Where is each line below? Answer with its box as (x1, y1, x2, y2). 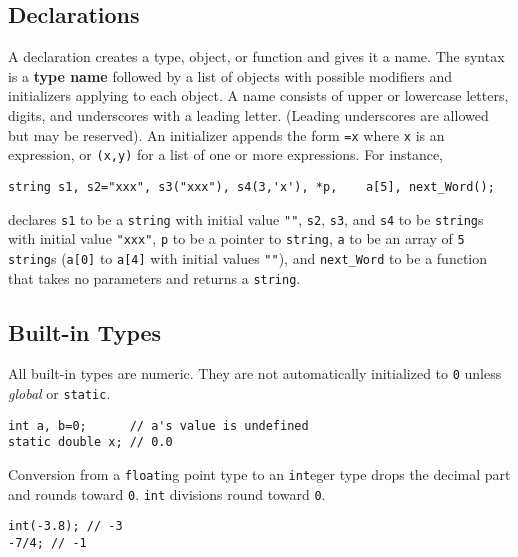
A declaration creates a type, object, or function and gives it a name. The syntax (8, 46, 505, 67)
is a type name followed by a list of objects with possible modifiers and (8, 65, 452, 86)
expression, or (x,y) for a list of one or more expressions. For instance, (8, 144, 444, 165)
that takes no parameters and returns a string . (8, 267, 301, 288)
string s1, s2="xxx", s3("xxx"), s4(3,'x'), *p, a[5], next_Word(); (8, 179, 495, 194)
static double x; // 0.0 (8, 435, 173, 450)
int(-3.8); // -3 (8, 519, 123, 534)
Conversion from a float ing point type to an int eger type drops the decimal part (8, 464, 511, 484)
